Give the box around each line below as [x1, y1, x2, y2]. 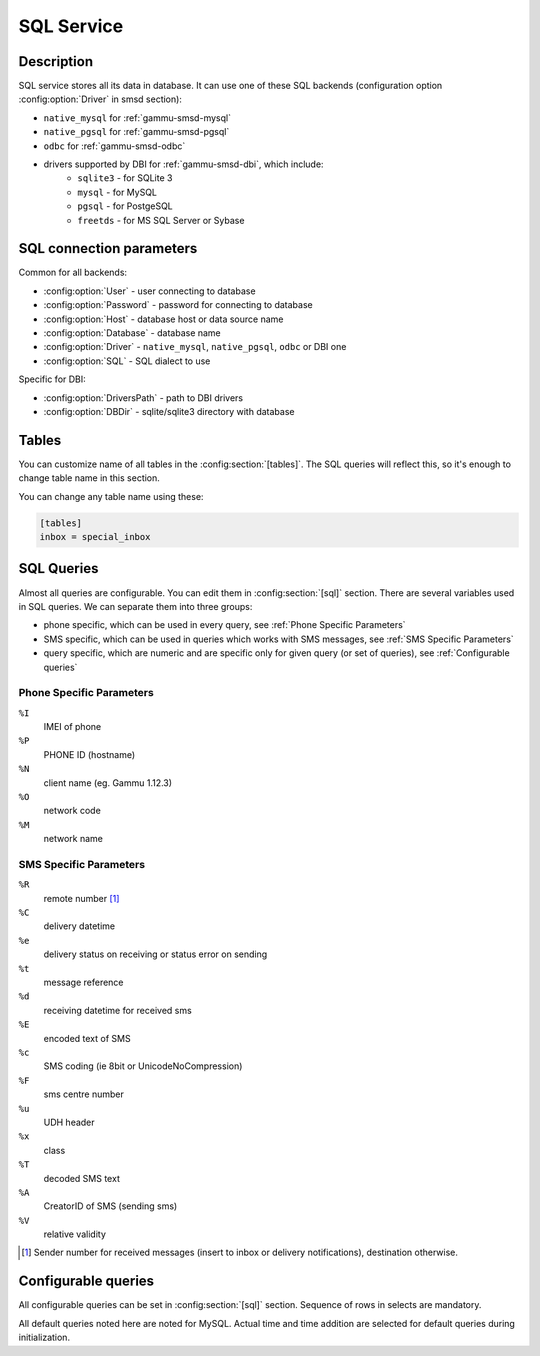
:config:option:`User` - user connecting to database [43, 285, 256, 297]
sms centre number [43, 1088, 124, 1100]
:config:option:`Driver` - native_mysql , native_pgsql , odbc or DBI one [43, 341, 347, 353]
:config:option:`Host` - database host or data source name [43, 313, 284, 325]
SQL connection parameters [18, 240, 198, 257]
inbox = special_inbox [39, 531, 151, 543]
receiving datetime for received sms [43, 1004, 192, 1016]
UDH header [43, 1116, 95, 1128]
